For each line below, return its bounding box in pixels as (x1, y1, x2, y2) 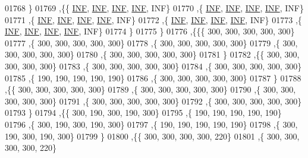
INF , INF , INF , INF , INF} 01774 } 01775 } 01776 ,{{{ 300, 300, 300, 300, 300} (5, 25, 295, 37)
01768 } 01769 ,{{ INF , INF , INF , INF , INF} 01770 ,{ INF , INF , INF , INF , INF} (5, 2, 304, 14)
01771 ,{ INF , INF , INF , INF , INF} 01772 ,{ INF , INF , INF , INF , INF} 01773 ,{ (5, 13, 302, 26)
